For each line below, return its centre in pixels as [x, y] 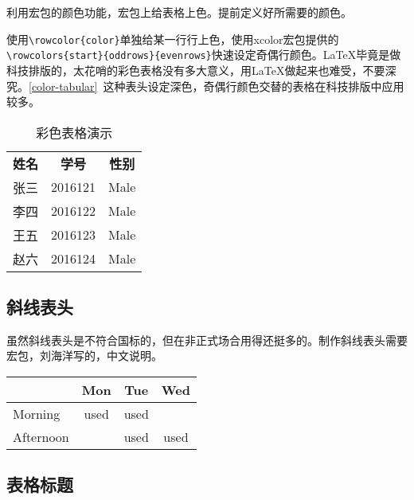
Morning [37, 414]
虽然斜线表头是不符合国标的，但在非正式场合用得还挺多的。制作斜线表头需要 [207, 340]
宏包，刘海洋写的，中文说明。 [84, 355]
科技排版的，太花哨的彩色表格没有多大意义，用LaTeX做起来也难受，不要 [196, 70]
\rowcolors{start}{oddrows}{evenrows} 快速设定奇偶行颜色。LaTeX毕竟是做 [204, 55]
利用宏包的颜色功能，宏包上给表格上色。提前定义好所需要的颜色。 [179, 12]
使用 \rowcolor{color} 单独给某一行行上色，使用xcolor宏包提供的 [173, 39]
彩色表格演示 [74, 132]
